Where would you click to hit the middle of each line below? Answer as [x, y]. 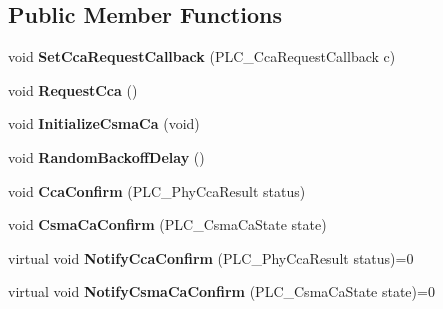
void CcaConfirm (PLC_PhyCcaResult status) [157, 190]
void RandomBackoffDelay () [106, 156]
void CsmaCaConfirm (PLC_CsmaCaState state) [167, 224]
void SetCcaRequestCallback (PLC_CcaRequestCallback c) [202, 56]
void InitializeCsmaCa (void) [104, 123]
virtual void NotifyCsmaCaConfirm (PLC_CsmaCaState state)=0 [221, 291]
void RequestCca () [73, 89]
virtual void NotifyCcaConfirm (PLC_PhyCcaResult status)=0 [211, 257]
